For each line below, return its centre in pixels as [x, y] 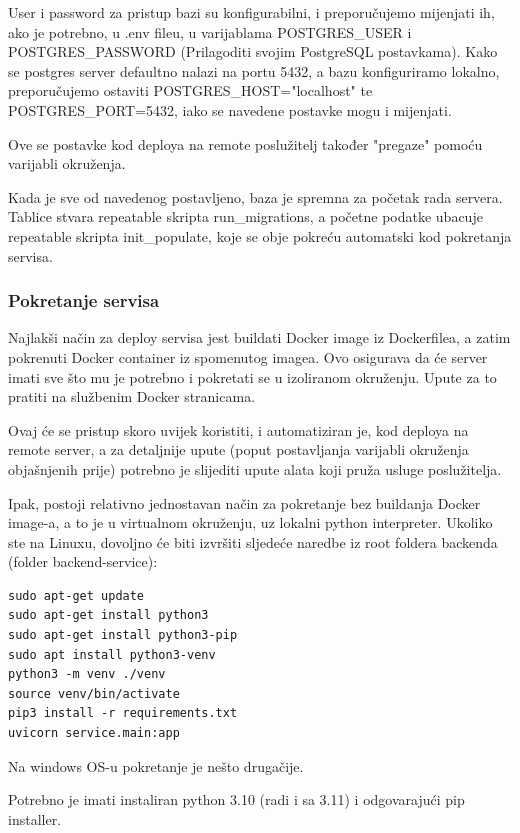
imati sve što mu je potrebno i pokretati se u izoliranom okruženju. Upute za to [252, 376]
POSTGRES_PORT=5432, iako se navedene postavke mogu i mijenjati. [230, 109]
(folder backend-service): [83, 561]
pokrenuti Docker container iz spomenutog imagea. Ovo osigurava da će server [248, 356]
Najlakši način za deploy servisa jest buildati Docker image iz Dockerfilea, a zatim [259, 337]
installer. [35, 818]
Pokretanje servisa [84, 300]
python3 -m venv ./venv [87, 674]
